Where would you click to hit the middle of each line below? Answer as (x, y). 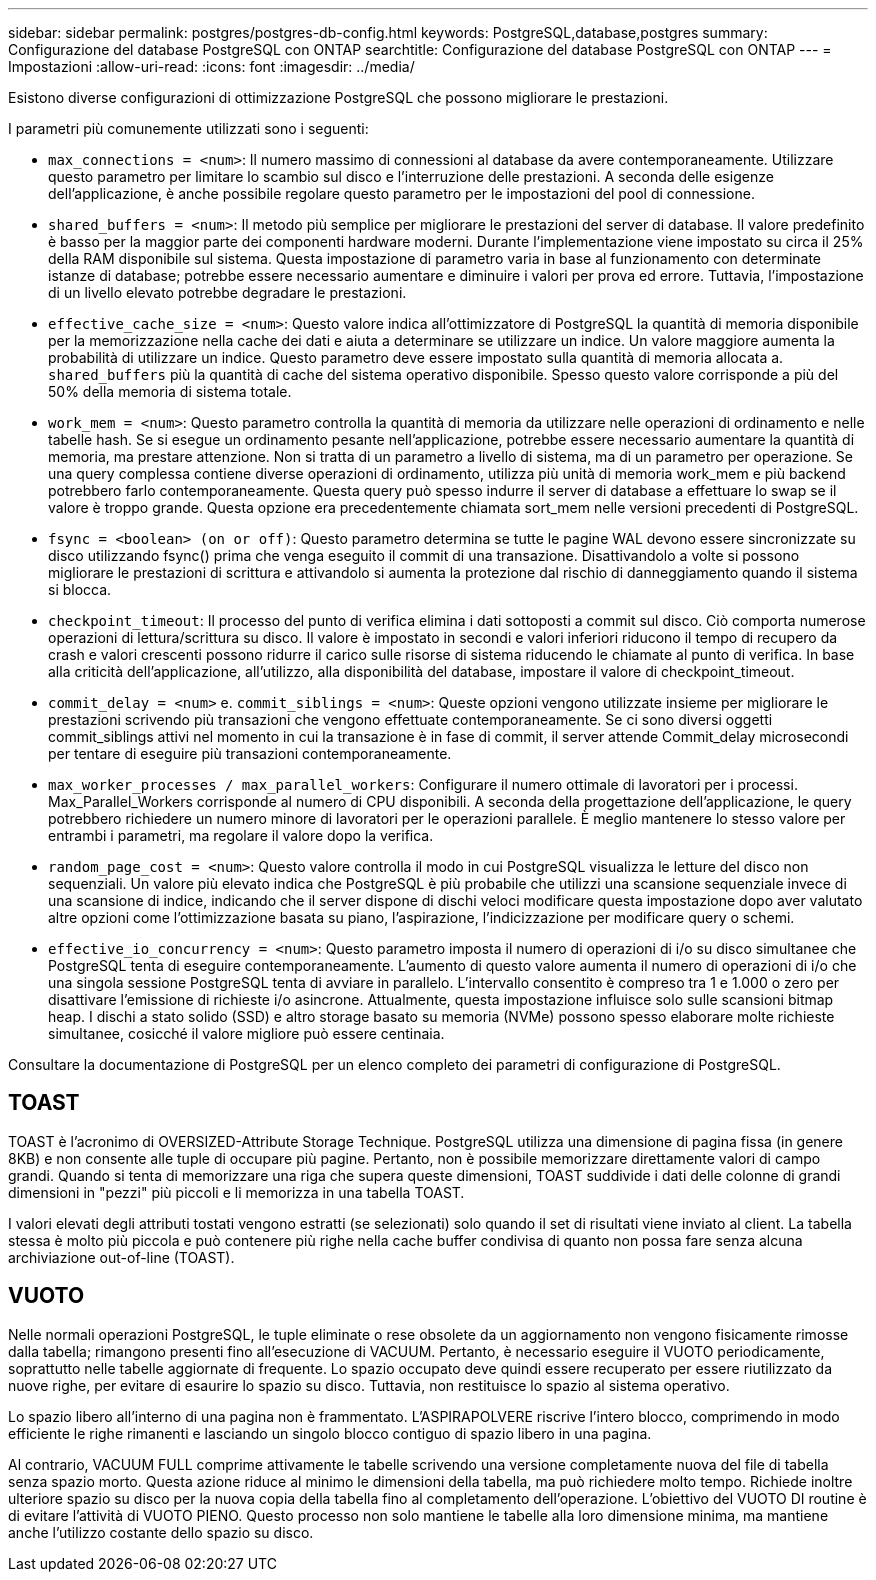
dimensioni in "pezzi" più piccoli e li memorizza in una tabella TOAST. (236, 1192)
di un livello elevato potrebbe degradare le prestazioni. (227, 292)
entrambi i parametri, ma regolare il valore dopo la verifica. (241, 835)
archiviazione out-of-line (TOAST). (121, 1257)
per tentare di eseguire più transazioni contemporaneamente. (250, 753)
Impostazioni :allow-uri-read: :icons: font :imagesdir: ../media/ (211, 66)
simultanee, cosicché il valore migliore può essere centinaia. (246, 1033)
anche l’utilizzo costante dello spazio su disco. (161, 1532)
